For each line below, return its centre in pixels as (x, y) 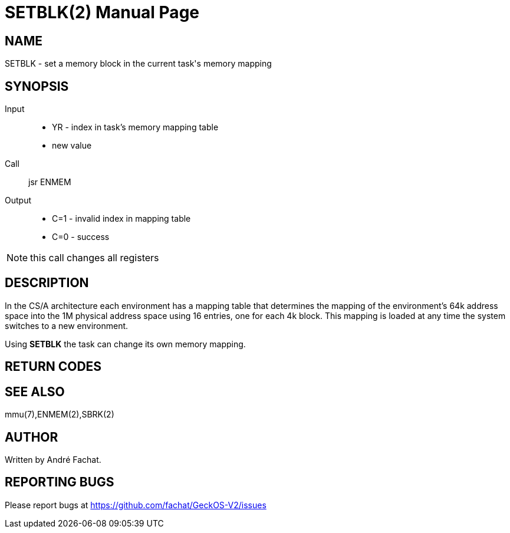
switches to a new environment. (67, 325)
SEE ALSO (35, 391)
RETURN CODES (53, 367)
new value (72, 146)
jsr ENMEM (50, 182)
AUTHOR (32, 437)
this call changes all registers (95, 258)
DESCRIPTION (47, 283)
